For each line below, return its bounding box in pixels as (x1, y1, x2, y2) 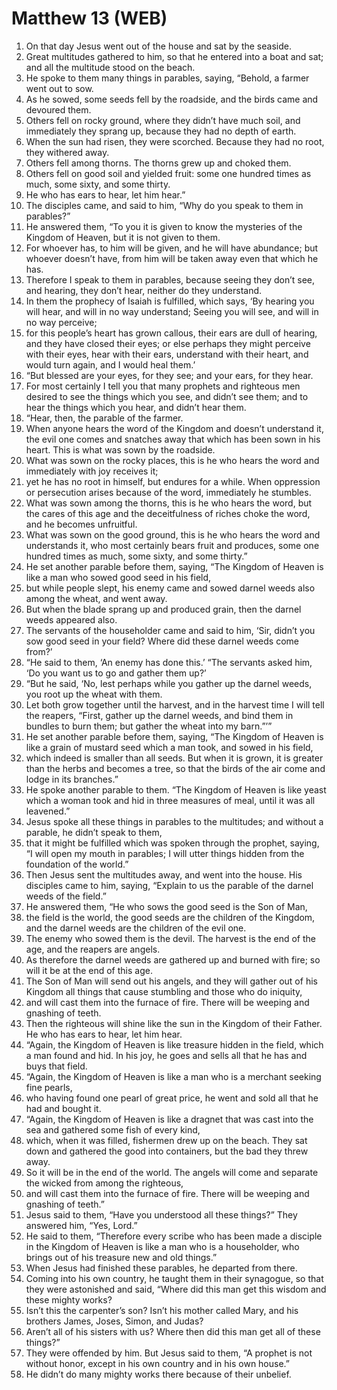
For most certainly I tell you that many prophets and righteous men (25, 380, 301, 392)
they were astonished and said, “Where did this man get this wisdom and (25, 1283, 327, 1295)
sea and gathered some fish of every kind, (25, 1123, 201, 1136)
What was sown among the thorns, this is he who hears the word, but (25, 497, 313, 509)
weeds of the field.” (25, 890, 107, 902)
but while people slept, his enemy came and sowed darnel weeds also (25, 582, 316, 594)
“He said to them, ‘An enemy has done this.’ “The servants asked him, (25, 656, 313, 668)
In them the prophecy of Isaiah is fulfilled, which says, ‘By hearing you (25, 295, 315, 307)
